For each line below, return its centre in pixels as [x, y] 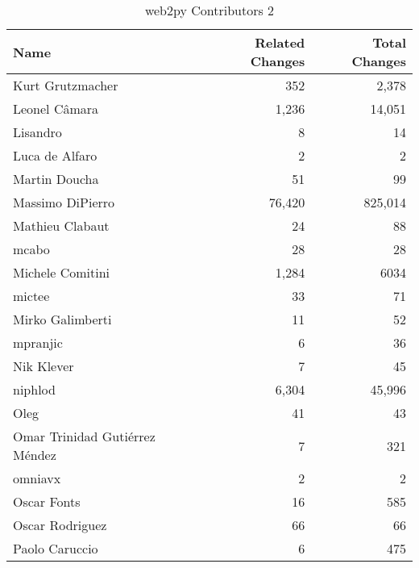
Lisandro [37, 132]
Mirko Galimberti [62, 319]
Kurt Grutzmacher [66, 85]
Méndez [35, 455]
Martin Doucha [56, 179]
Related [280, 42]
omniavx [37, 478]
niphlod [34, 389]
